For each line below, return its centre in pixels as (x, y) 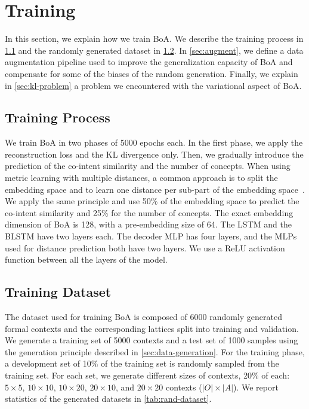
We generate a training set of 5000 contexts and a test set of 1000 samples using (152, 340)
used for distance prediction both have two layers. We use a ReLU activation (145, 247)
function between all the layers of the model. (86, 259)
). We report (256, 387)
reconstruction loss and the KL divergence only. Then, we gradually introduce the (154, 154)
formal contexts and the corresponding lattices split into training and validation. (152, 328)
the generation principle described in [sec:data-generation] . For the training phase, (155, 351)
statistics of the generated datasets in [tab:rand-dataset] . (108, 399)
